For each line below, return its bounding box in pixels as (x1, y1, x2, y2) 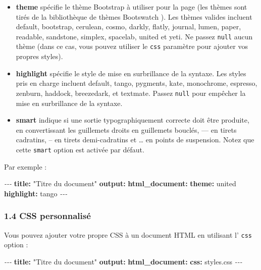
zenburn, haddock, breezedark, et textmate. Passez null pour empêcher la (16, 87, 246, 98)
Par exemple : (4, 161, 47, 172)
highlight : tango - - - (4, 188, 68, 198)
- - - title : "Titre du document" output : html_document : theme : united (4, 178, 236, 189)
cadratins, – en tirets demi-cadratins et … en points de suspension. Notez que (16, 134, 254, 145)
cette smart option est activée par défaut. (16, 144, 144, 154)
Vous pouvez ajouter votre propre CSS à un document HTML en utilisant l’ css (4, 229, 252, 240)
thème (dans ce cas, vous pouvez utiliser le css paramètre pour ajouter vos (16, 41, 248, 51)
